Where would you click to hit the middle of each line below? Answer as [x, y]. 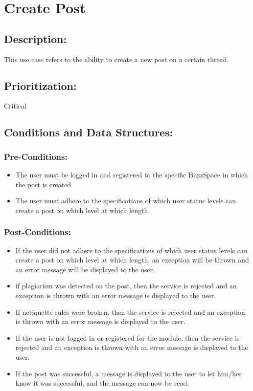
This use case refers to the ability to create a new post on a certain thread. [116, 59]
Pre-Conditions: [36, 156]
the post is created [43, 184]
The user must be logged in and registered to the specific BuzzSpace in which [132, 174]
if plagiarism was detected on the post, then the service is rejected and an [126, 286]
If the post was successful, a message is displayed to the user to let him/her [128, 373]
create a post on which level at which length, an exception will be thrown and [132, 260]
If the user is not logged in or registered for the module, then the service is [127, 337]
